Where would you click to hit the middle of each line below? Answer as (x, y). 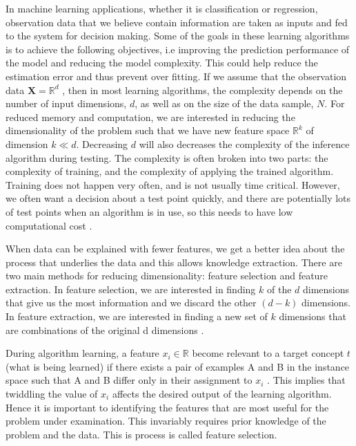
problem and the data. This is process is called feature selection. (141, 434)
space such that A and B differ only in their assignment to (129, 380)
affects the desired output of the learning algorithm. (222, 394)
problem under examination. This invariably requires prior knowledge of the (166, 421)
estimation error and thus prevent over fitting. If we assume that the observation (176, 76)
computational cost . (49, 225)
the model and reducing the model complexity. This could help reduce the (162, 63)
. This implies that (306, 380)
